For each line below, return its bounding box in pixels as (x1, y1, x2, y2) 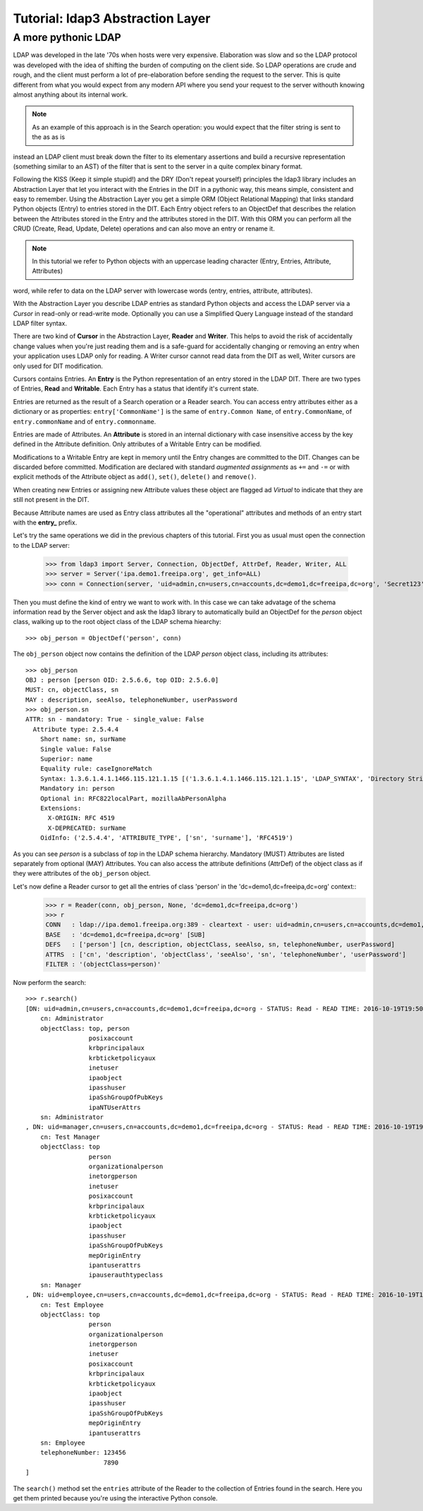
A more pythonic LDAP (13, 31, 121, 44)
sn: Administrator (39, 1113, 104, 1121)
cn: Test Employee (39, 1301, 104, 1309)
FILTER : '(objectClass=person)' (45, 960, 161, 969)
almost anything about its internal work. (13, 90, 128, 99)
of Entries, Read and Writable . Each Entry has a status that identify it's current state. (13, 384, 259, 393)
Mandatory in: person (39, 785, 116, 793)
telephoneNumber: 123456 (39, 1449, 126, 1457)
